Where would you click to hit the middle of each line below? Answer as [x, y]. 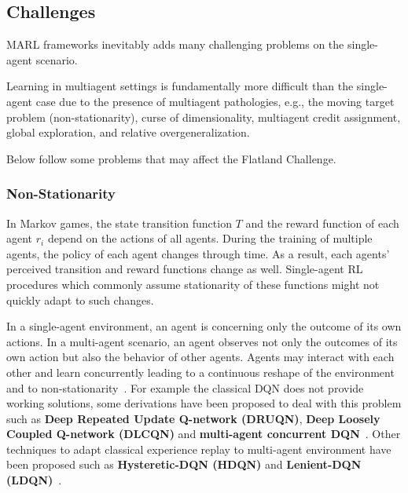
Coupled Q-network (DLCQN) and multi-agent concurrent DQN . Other [204, 434]
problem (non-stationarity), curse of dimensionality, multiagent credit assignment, [204, 117]
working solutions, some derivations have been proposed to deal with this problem [204, 403]
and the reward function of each [322, 223]
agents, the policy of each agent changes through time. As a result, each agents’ [198, 253]
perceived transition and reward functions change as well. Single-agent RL [185, 269]
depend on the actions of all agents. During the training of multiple [210, 238]
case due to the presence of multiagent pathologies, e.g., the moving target [215, 101]
